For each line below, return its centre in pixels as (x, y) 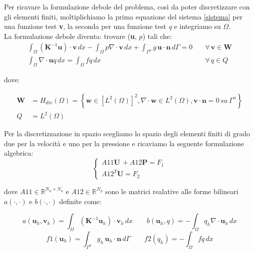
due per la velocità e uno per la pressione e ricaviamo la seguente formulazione (124, 143)
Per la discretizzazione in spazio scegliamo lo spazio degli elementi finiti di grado (127, 133)
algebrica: (19, 153)
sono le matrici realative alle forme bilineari (172, 191)
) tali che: (157, 36)
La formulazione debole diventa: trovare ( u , (70, 36)
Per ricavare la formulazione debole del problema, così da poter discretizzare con (127, 6)
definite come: (80, 201)
